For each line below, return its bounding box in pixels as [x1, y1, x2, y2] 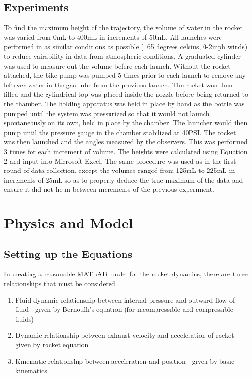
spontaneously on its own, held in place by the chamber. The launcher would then [4, 118, 248, 128]
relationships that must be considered [4, 278, 115, 289]
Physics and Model [4, 213, 133, 233]
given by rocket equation [15, 340, 89, 350]
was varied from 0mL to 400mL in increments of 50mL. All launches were [4, 32, 222, 42]
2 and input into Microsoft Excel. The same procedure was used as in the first [4, 155, 236, 166]
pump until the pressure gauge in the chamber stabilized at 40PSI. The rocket [4, 127, 236, 137]
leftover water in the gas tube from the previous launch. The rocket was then [4, 79, 233, 89]
